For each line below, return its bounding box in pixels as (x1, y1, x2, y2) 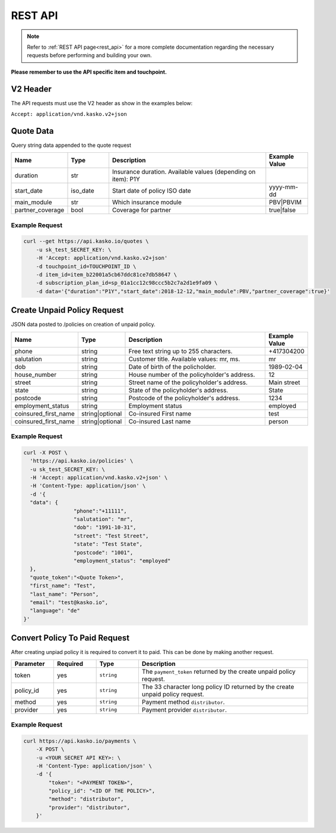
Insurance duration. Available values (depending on (112, 168, 256, 176)
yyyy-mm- (269, 183, 299, 191)
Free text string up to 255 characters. (128, 347, 233, 355)
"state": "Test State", (73, 541, 142, 548)
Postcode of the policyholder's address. (128, 394, 240, 402)
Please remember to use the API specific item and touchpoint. (11, 68, 167, 76)
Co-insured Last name (128, 417, 191, 425)
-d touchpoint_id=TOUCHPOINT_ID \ (36, 263, 137, 270)
